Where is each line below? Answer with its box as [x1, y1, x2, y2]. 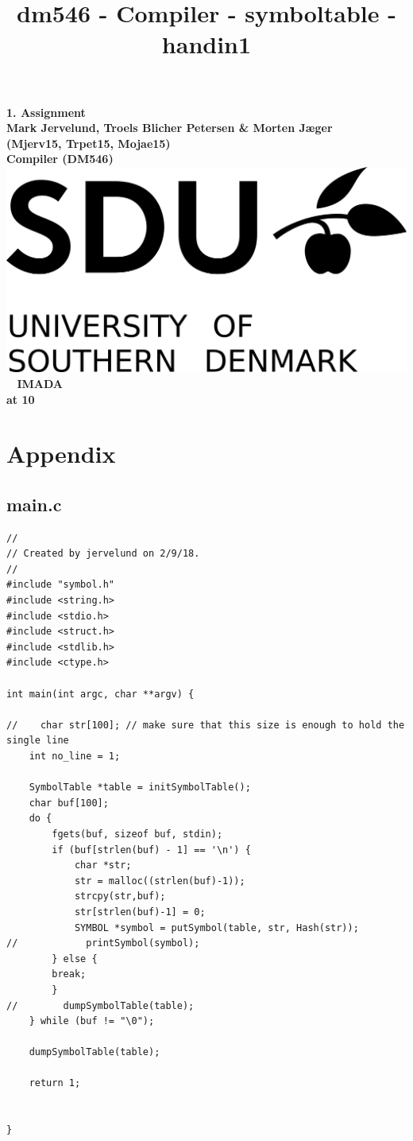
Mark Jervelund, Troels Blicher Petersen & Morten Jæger [6, 119, 333, 136]
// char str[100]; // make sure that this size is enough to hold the [6, 719, 405, 731]
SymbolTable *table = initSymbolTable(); [29, 782, 251, 794]
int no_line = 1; [29, 751, 121, 762]
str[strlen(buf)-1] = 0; [74, 906, 206, 918]
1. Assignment [6, 103, 86, 120]
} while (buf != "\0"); [29, 1015, 155, 1027]
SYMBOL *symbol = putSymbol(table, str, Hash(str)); [74, 922, 359, 933]
